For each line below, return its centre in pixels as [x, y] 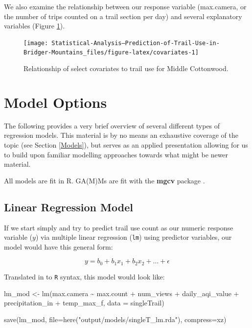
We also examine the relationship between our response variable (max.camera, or [125, 6]
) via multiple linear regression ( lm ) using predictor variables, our [134, 237]
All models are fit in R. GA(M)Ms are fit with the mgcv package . [104, 180]
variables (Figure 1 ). [34, 26]
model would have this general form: [58, 246]
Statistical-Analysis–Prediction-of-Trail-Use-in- [136, 43]
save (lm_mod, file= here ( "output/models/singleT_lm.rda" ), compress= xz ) [115, 319]
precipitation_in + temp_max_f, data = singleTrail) [84, 303]
